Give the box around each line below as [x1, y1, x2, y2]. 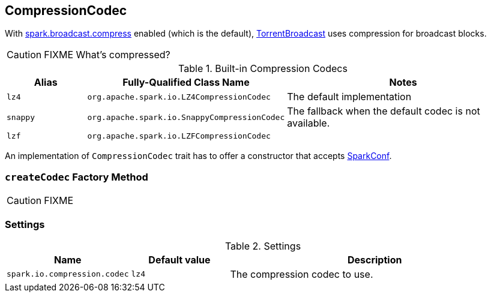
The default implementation [287, 91, 412, 103]
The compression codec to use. [230, 268, 373, 280]
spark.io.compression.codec [7, 269, 129, 279]
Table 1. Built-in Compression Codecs [178, 62, 348, 75]
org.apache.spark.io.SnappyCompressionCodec [87, 112, 285, 122]
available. [287, 117, 330, 130]
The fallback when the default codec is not [287, 105, 480, 118]
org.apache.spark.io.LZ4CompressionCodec [87, 92, 271, 101]
